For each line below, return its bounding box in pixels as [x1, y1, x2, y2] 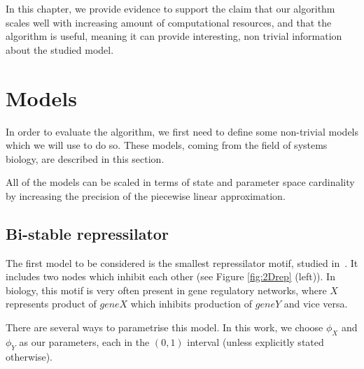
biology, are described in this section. [6, 151, 164, 166]
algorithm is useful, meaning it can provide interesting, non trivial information [6, 29, 342, 43]
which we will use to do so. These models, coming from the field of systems [6, 138, 328, 152]
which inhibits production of [130, 296, 253, 311]
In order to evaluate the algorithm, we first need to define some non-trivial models [6, 124, 359, 138]
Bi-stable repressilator [6, 222, 169, 244]
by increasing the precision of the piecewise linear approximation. [6, 188, 286, 203]
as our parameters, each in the [19, 334, 150, 349]
